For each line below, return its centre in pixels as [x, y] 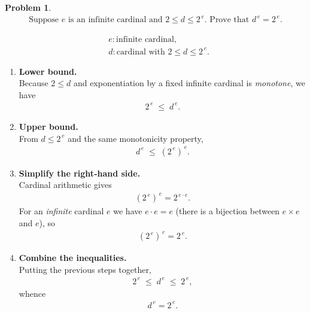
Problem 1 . [28, 7]
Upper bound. [48, 126]
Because [34, 83]
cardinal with [141, 52]
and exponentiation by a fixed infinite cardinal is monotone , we [189, 83]
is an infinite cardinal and [115, 20]
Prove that [230, 20]
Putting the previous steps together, [85, 269]
